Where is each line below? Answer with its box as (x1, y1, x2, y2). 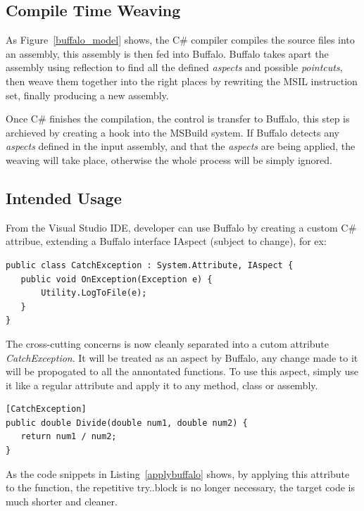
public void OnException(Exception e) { (20, 274, 213, 284)
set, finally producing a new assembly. (6, 87, 169, 102)
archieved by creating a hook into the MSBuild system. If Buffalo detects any (6, 125, 339, 139)
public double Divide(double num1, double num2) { (6, 417, 248, 428)
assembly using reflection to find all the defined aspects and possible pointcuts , (6, 60, 343, 75)
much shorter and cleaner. (6, 493, 118, 508)
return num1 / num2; (20, 431, 117, 442)
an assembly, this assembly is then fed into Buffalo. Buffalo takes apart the (6, 46, 329, 61)
